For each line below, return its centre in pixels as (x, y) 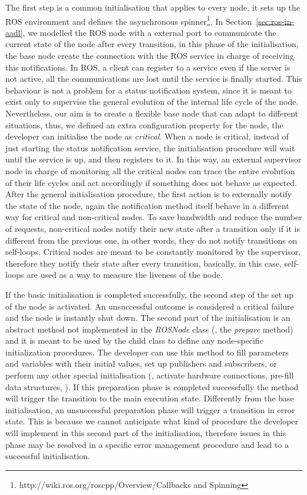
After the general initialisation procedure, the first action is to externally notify (149, 194)
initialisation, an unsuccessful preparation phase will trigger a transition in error (150, 409)
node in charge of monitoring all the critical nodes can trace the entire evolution (150, 170)
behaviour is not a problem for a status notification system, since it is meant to (148, 90)
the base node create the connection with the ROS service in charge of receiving (150, 56)
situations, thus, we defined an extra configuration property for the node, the (144, 124)
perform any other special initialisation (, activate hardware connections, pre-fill (150, 375)
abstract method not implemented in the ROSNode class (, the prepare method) (149, 329)
